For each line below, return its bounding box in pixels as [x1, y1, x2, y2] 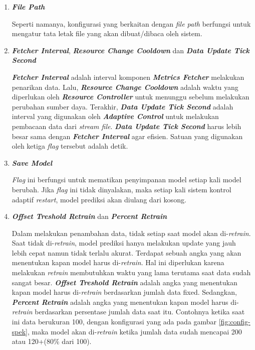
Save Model [12, 157, 53, 168]
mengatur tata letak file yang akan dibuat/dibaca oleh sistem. [12, 28, 202, 39]
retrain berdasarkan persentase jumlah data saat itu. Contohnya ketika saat [12, 306, 245, 317]
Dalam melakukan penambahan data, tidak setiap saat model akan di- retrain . [12, 227, 251, 238]
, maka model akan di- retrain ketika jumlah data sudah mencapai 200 [28, 326, 242, 336]
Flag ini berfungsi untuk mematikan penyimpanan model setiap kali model [12, 174, 241, 185]
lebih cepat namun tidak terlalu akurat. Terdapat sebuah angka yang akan [12, 247, 241, 258]
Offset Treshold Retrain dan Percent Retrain [12, 211, 167, 221]
